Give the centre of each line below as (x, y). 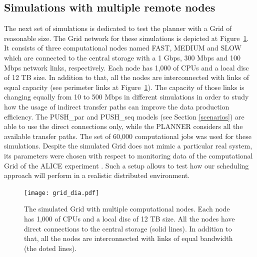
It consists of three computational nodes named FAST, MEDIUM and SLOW (123, 48)
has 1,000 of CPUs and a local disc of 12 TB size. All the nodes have (129, 218)
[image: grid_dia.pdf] (62, 193)
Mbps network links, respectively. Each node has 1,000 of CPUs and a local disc (126, 67)
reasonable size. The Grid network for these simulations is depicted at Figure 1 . (126, 38)
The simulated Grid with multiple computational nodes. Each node (127, 209)
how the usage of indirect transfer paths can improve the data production (117, 106)
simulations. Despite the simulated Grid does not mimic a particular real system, (128, 146)
